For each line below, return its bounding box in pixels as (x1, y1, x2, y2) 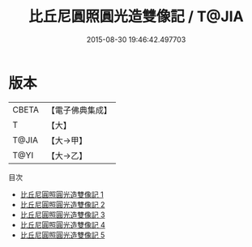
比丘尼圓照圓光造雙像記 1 (19, 190, 104, 199)
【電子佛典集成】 (46, 104, 112, 116)
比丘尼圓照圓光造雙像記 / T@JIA (28, 7, 245, 26)
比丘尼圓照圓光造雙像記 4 (19, 219, 105, 229)
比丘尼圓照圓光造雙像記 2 (19, 199, 105, 209)
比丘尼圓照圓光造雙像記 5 (19, 230, 105, 240)
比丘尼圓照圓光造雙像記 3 (19, 210, 105, 219)
